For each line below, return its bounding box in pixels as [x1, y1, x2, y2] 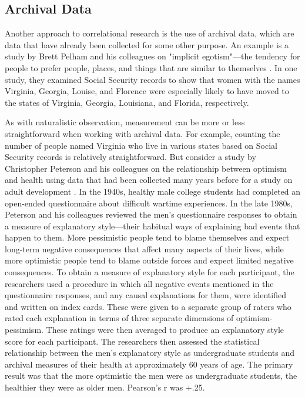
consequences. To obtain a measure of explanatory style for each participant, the [5, 266, 294, 278]
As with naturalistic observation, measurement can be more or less [5, 116, 245, 128]
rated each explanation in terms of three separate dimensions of [5, 312, 234, 324]
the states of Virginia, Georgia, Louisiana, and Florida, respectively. [5, 96, 249, 108]
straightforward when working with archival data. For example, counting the [5, 127, 280, 139]
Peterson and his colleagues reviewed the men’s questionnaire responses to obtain [5, 208, 297, 221]
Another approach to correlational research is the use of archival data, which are [5, 27, 294, 39]
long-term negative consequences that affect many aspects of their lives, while [5, 242, 284, 255]
